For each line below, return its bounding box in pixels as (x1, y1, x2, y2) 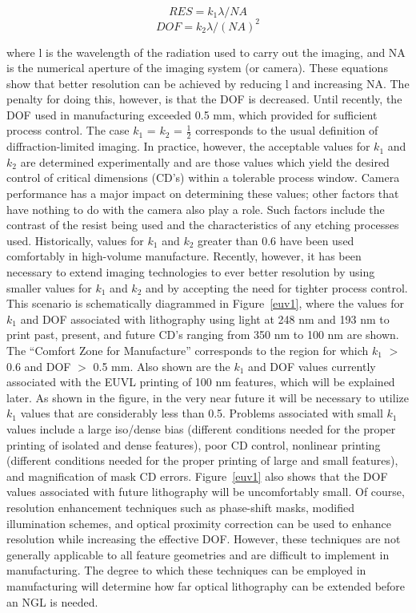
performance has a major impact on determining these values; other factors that (6, 185, 399, 202)
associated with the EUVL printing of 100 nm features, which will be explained (6, 373, 395, 390)
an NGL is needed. (6, 593, 98, 610)
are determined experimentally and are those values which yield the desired (20, 153, 390, 170)
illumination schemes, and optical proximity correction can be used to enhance (6, 514, 392, 531)
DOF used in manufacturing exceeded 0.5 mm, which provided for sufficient (6, 106, 378, 123)
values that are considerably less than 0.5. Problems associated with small (20, 405, 383, 421)
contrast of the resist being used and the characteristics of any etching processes (6, 216, 399, 233)
